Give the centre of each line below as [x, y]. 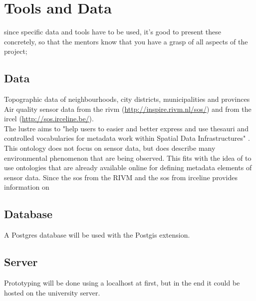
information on [27, 187]
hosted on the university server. [52, 292]
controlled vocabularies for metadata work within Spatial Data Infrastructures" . [127, 138]
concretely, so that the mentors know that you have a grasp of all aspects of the [126, 41]
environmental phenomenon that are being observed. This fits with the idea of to [128, 157]
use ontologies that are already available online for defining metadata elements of [128, 167]
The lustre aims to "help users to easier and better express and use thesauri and [126, 128]
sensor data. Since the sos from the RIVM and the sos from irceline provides [121, 177]
